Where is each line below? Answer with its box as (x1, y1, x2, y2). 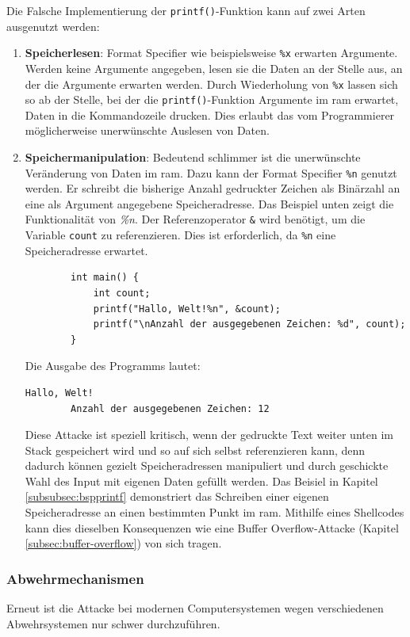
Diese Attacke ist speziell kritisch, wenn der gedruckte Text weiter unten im (25, 426, 393, 443)
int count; (93, 287, 151, 299)
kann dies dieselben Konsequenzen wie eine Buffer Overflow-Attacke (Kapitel (25, 519, 399, 536)
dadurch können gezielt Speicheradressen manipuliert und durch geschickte (25, 457, 389, 474)
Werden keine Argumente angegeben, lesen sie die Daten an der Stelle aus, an (25, 59, 403, 76)
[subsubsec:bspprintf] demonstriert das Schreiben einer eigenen (25, 488, 329, 505)
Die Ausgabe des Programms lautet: (25, 357, 201, 374)
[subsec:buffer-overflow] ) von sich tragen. (25, 535, 222, 551)
